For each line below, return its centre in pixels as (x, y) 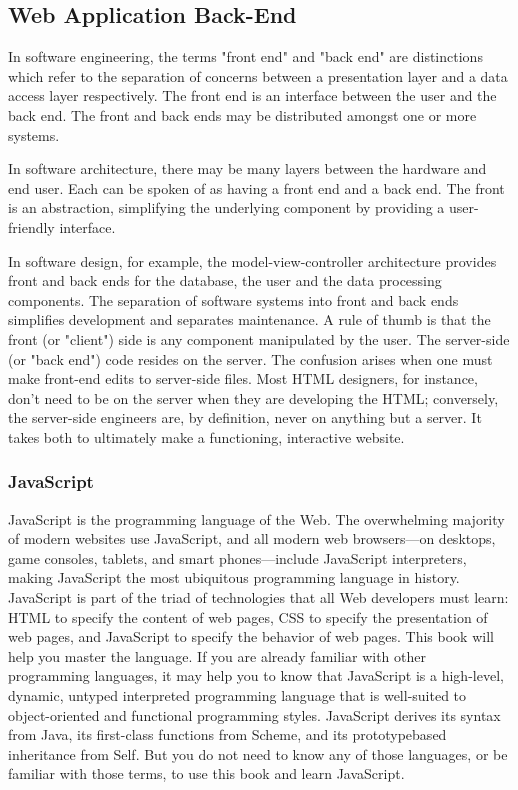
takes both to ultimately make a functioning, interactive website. (206, 436)
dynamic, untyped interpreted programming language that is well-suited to (237, 695)
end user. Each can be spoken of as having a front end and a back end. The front (256, 187)
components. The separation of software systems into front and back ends (233, 299)
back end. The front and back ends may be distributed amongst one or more (242, 114)
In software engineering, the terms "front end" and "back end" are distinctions (245, 56)
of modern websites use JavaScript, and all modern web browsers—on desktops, (252, 538)
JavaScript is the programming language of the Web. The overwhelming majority (256, 518)
